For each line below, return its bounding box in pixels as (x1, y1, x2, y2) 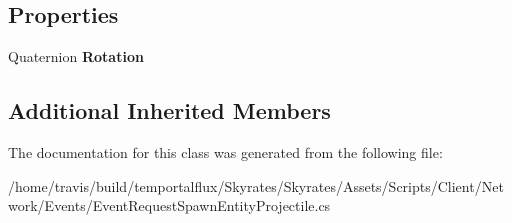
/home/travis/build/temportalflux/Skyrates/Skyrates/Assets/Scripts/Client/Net (8, 175, 504, 196)
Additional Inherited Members (8, 95, 331, 126)
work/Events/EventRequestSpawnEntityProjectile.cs (8, 195, 331, 216)
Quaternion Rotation (8, 46, 144, 67)
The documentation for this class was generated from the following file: (8, 142, 443, 162)
